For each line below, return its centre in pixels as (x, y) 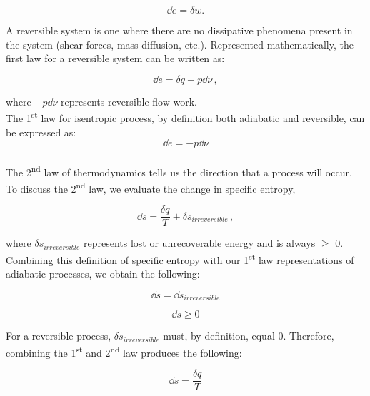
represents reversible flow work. (129, 101)
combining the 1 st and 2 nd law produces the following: (124, 351)
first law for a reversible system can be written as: (115, 58)
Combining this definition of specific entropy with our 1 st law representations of (180, 258)
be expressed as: (41, 132)
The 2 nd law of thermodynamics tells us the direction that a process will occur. (179, 171)
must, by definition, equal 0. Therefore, (249, 336)
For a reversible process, (59, 336)
